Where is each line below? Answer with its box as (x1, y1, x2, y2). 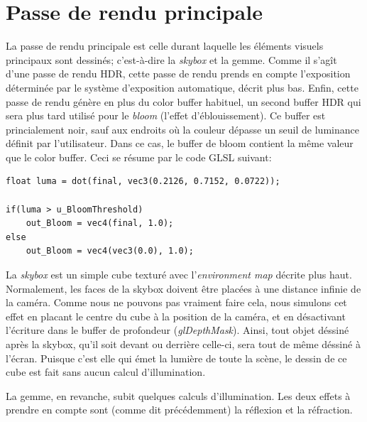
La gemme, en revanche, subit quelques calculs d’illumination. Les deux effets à (6, 388, 351, 403)
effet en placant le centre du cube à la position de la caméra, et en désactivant (6, 308, 346, 323)
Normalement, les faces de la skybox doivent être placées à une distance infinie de (6, 281, 361, 296)
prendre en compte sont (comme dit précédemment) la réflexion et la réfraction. (6, 402, 353, 417)
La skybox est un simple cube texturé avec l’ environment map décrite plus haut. (6, 267, 352, 282)
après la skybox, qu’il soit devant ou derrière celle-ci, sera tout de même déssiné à (6, 337, 361, 351)
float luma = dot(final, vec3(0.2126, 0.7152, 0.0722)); (6, 176, 280, 187)
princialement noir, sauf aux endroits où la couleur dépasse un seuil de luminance (6, 121, 359, 136)
